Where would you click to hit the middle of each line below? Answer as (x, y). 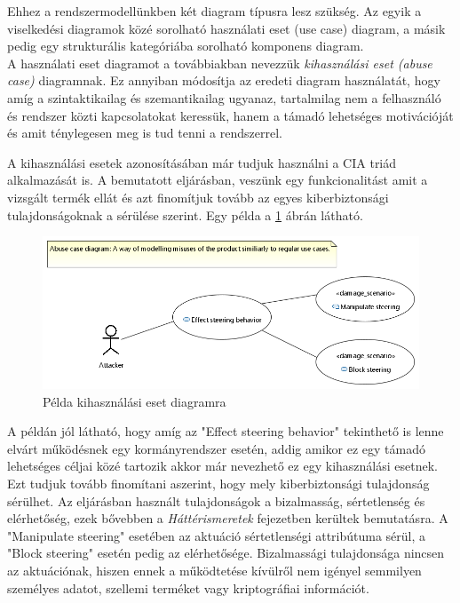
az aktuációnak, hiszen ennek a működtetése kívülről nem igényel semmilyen (214, 570)
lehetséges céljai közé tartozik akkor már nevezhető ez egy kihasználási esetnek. (222, 466)
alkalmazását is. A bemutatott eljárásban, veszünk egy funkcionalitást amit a (218, 180)
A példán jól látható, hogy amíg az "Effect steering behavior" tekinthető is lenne (226, 431)
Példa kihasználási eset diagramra (135, 401)
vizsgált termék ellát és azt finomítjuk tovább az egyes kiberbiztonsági (198, 197)
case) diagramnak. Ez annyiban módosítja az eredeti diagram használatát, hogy (224, 80)
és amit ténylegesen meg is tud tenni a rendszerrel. (145, 133)
